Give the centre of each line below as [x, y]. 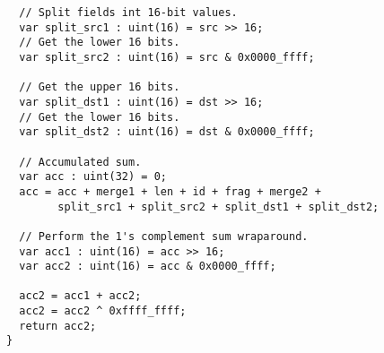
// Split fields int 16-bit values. [128, 13]
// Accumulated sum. [80, 162]
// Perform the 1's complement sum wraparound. [164, 236]
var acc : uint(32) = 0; [93, 177]
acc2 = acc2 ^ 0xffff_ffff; [103, 311]
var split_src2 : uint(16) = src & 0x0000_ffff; [167, 57]
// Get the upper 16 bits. [100, 87]
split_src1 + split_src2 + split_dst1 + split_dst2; [218, 207]
